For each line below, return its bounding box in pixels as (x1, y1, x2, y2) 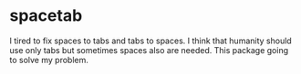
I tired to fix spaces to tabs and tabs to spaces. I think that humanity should (9, 35, 292, 46)
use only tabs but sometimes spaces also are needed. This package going (9, 44, 289, 55)
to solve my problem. (9, 54, 89, 65)
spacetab (9, 5, 83, 26)
